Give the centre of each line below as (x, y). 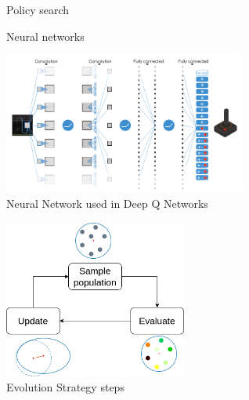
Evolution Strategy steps (65, 387)
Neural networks (45, 36)
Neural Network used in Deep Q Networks (107, 203)
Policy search (38, 9)
